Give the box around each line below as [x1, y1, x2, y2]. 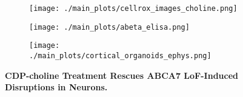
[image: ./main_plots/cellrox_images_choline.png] [29, 4, 238, 13]
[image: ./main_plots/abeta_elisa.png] [29, 22, 190, 32]
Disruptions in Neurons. [5, 81, 108, 93]
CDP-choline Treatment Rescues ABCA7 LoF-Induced [5, 69, 239, 81]
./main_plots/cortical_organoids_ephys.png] [29, 51, 211, 60]
